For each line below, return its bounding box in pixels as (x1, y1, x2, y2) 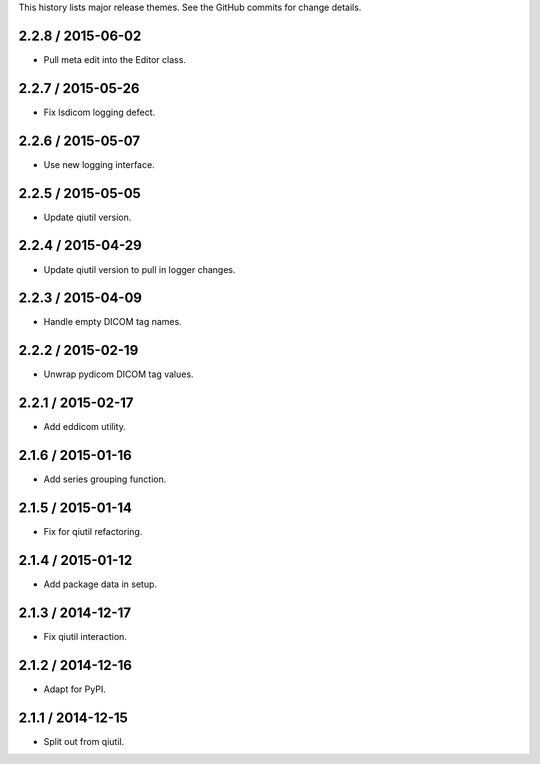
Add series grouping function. (43, 473, 167, 485)
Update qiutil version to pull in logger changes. (43, 263, 236, 275)
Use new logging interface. (43, 158, 155, 170)
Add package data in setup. (43, 578, 158, 590)
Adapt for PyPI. (43, 683, 107, 695)
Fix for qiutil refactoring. (43, 526, 143, 538)
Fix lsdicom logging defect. (43, 106, 155, 118)
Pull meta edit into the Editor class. (43, 53, 187, 65)
